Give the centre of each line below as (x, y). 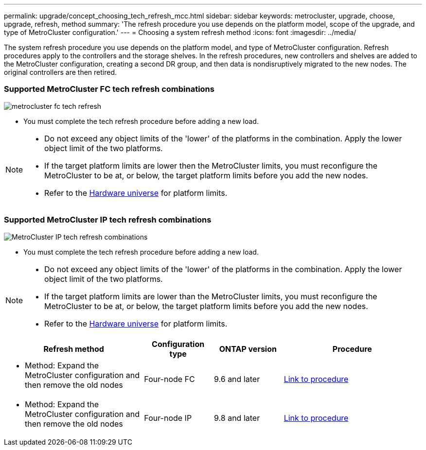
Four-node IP (168, 418)
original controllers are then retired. (61, 72)
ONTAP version (248, 349)
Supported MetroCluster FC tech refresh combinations (109, 89)
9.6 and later (237, 379)
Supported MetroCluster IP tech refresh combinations (108, 220)
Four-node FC (169, 379)
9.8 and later (237, 418)
